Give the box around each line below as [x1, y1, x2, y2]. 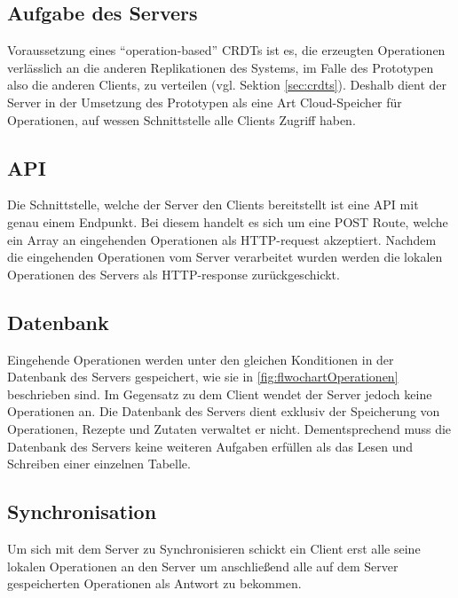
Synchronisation [7, 498, 157, 525]
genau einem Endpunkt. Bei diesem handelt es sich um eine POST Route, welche [7, 212, 448, 231]
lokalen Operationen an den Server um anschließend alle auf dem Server [7, 556, 399, 575]
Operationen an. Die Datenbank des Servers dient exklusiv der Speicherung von [7, 402, 440, 421]
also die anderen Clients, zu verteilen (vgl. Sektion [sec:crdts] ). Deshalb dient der [7, 75, 447, 94]
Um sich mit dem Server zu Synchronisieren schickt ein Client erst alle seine [7, 539, 421, 557]
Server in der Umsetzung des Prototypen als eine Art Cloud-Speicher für [7, 92, 402, 111]
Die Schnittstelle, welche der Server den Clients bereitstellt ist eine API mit [7, 195, 419, 214]
